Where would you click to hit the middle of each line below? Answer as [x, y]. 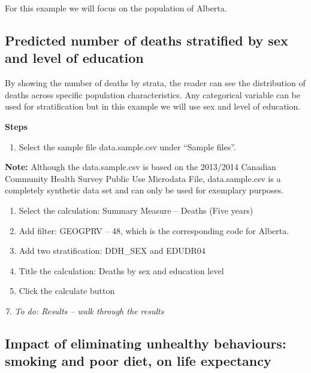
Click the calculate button [67, 291]
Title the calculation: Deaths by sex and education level [121, 270]
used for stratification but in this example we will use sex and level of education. [153, 106]
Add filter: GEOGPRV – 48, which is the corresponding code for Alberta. [154, 230]
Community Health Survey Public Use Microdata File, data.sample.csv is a [143, 178]
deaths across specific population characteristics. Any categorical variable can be [153, 94]
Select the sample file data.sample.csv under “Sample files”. [127, 146]
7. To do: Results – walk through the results [84, 310]
